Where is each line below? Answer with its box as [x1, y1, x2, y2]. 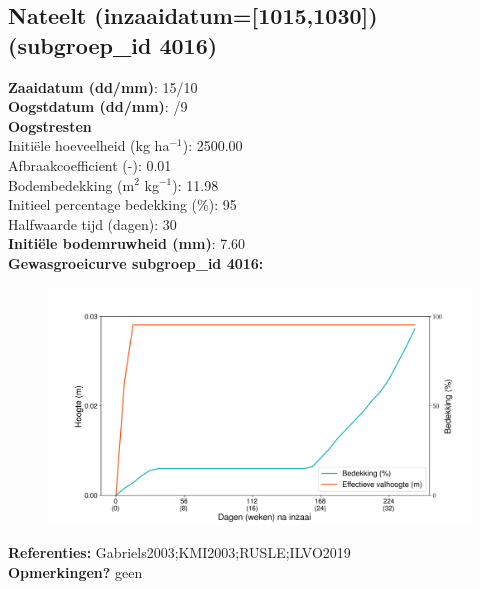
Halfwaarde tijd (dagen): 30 [8, 213, 177, 234]
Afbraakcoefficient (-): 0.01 [8, 154, 172, 175]
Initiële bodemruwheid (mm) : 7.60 [8, 233, 246, 254]
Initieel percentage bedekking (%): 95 [8, 194, 237, 215]
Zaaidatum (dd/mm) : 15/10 [8, 76, 198, 97]
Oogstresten [8, 115, 92, 136]
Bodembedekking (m [8, 174, 135, 195]
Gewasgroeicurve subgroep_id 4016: [8, 252, 264, 273]
